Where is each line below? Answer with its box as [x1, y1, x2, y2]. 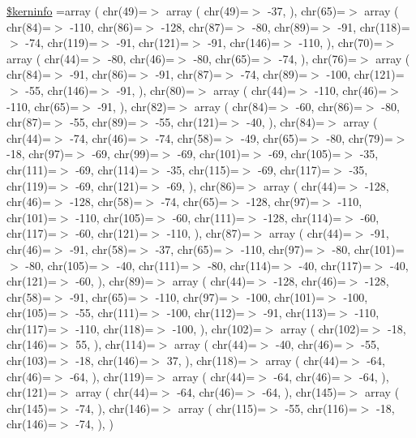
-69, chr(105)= [268, 145, 341, 162]
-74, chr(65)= [161, 193, 228, 210]
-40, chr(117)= [298, 256, 371, 273]
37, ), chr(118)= [166, 352, 247, 369]
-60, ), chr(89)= [75, 273, 154, 290]
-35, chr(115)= [166, 161, 239, 178]
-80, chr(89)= [252, 18, 320, 35]
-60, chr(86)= [295, 97, 362, 114]
